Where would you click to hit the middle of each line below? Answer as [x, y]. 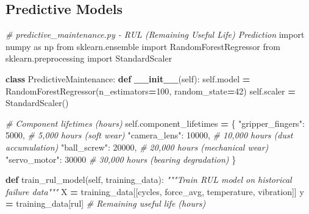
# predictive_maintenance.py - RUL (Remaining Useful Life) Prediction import [155, 34]
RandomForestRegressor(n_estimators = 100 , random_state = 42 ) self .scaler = [151, 91]
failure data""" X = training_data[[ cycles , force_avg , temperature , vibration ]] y [155, 191]
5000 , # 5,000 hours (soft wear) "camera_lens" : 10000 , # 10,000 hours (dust [149, 135]
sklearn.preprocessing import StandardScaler [89, 58]
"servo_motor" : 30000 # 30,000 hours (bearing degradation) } [121, 159]
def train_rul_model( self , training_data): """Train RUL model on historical [149, 180]
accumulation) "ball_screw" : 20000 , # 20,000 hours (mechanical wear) [137, 147]
